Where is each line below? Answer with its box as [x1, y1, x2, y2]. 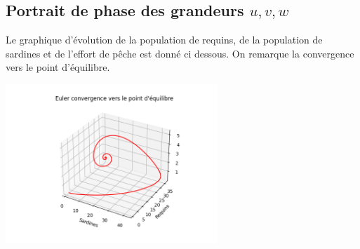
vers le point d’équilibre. [6, 60, 110, 74]
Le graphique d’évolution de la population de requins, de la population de [6, 32, 323, 47]
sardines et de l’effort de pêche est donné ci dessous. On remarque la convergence [6, 46, 354, 60]
